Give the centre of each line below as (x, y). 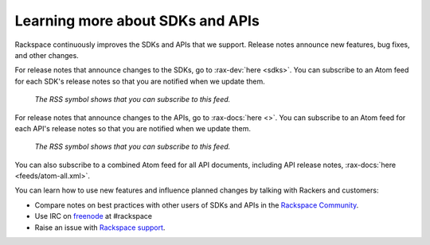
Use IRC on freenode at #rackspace (94, 216)
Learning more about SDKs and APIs (137, 21)
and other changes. (47, 55)
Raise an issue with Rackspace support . (100, 227)
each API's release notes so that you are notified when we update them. (133, 128)
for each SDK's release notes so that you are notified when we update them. (140, 81)
